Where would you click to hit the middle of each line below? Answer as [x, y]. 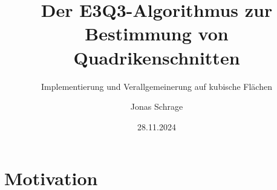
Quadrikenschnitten [157, 57]
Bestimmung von [157, 33]
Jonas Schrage [157, 106]
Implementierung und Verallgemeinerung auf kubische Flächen [157, 86]
